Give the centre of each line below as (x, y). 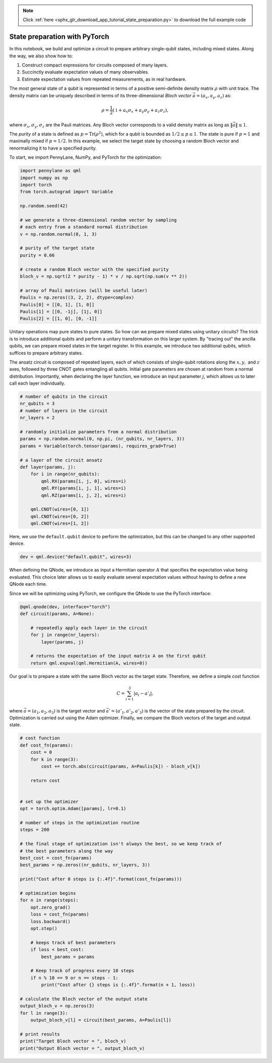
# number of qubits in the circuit (64, 397)
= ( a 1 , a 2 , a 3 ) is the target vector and (66, 711)
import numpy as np (44, 178)
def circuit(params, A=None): (57, 614)
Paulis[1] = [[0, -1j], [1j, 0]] (61, 311)
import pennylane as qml (51, 171)
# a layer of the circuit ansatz (61, 460)
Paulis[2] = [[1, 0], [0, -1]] (59, 319)
